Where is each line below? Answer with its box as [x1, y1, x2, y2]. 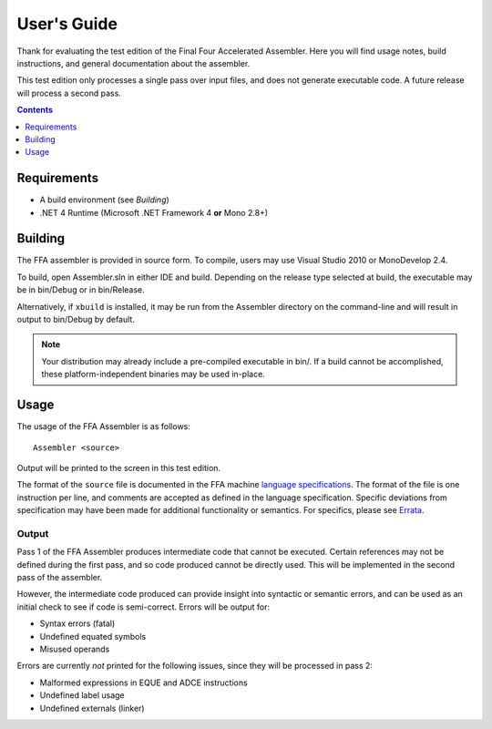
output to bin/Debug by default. [16, 314, 136, 325]
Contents [16, 105, 54, 116]
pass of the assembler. [16, 572, 103, 582]
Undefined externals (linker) [39, 703, 145, 714]
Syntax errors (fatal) [39, 618, 116, 629]
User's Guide [16, 14, 118, 34]
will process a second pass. [16, 87, 122, 98]
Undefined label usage [39, 690, 125, 701]
